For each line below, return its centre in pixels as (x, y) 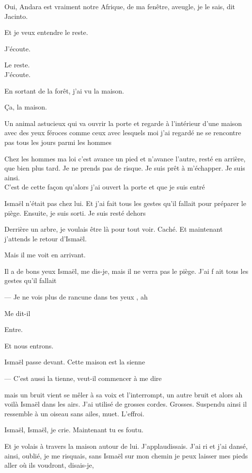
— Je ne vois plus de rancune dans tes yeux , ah (76, 297)
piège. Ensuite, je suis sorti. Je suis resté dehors (75, 213)
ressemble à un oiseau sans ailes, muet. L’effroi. (74, 413)
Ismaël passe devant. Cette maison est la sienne (75, 362)
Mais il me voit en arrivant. (45, 255)
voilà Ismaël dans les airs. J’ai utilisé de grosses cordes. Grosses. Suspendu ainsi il (126, 404)
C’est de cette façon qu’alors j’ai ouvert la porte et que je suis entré (105, 187)
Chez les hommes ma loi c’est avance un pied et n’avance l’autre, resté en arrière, (125, 158)
